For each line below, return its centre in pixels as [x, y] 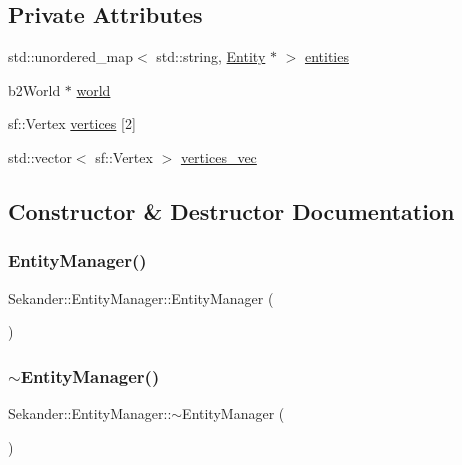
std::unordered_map [71, 56]
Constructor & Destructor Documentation [231, 210]
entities [326, 56]
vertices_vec [218, 156]
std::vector [40, 156]
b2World [34, 89]
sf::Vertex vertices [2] [72, 123]
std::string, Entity [211, 56]
